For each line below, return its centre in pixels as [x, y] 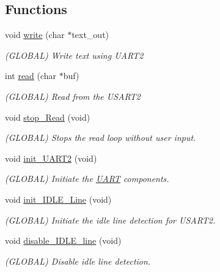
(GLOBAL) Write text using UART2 [74, 55]
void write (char [35, 35]
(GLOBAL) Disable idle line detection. [78, 261]
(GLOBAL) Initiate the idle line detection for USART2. [110, 220]
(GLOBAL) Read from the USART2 [73, 96]
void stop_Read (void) [48, 117]
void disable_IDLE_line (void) [63, 240]
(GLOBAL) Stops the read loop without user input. [101, 138]
